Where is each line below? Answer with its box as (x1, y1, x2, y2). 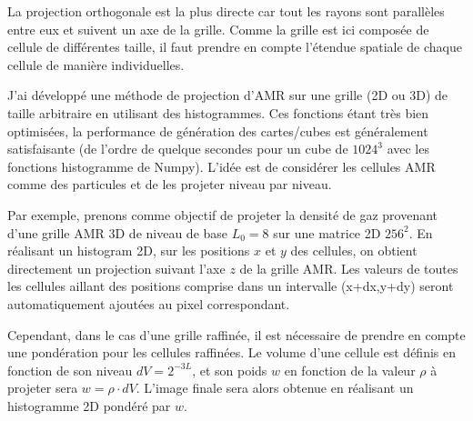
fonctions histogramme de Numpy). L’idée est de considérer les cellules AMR (7, 156, 436, 175)
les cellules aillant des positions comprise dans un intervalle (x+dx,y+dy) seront (7, 276, 454, 296)
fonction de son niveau (7, 360, 133, 379)
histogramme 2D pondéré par (7, 396, 171, 415)
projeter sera (7, 378, 78, 397)
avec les (387, 139, 429, 158)
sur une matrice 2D (273, 223, 381, 242)
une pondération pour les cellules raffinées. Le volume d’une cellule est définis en (7, 343, 457, 362)
